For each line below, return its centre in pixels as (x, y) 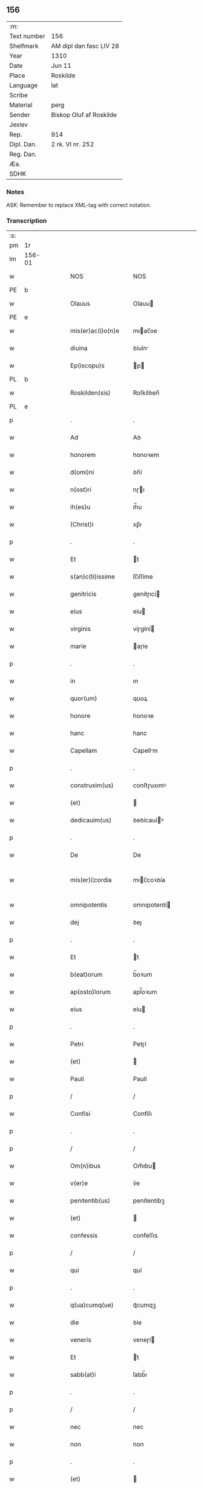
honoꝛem (146, 455)
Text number (27, 36)
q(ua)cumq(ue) (92, 1305)
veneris (81, 1340)
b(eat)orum (86, 975)
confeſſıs (145, 1236)
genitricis (83, 594)
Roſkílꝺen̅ (146, 393)
